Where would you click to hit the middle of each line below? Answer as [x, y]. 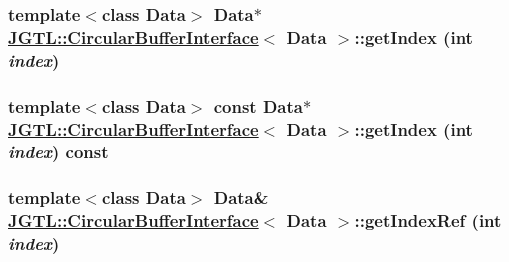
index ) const [58, 151]
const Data [258, 105]
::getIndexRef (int [428, 220]
